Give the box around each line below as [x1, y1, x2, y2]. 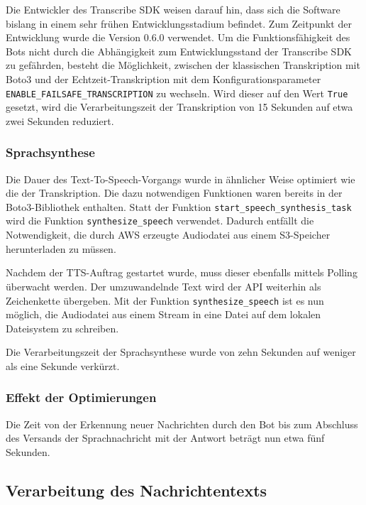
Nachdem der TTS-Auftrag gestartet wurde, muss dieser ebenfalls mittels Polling [6, 265, 357, 280]
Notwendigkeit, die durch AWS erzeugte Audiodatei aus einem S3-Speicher [6, 227, 331, 242]
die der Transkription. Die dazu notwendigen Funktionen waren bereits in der [6, 185, 343, 200]
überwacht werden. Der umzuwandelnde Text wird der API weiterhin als [6, 278, 321, 293]
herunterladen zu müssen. [6, 241, 116, 256]
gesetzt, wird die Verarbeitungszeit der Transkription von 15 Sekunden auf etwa [6, 99, 353, 114]
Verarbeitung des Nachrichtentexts [6, 479, 267, 501]
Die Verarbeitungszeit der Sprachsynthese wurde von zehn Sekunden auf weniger [6, 344, 356, 359]
